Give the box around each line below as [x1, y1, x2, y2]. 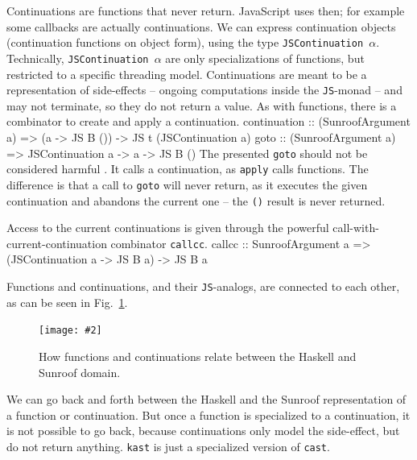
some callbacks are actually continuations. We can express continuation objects [6, 18, 396, 35]
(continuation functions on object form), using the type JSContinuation [6, 34, 364, 51]
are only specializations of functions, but [165, 49, 365, 66]
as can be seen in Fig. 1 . [6, 293, 128, 310]
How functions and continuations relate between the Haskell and [39, 347, 357, 364]
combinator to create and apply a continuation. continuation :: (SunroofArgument [6, 113, 411, 130]
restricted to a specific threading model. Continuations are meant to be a [6, 65, 367, 82]
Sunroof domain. [39, 363, 121, 380]
